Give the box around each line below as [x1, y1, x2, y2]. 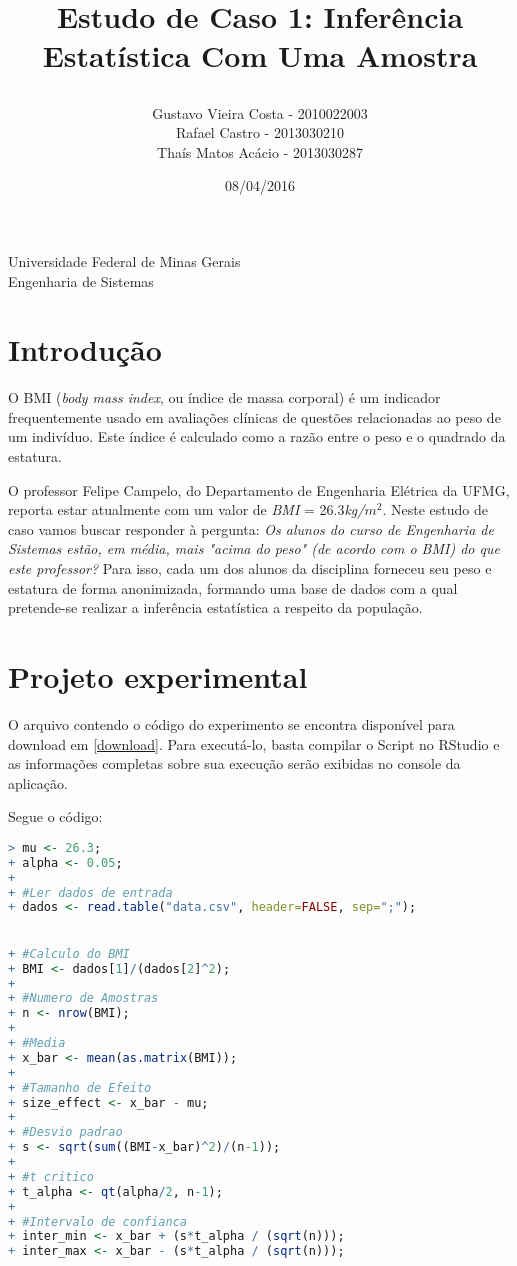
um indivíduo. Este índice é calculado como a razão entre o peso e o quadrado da [8, 426, 506, 447]
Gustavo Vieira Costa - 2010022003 [152, 102, 368, 123]
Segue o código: [8, 806, 103, 827]
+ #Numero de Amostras [8, 991, 159, 1006]
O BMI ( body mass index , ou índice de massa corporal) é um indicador [8, 387, 441, 408]
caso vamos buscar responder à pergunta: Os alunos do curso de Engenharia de [8, 518, 494, 539]
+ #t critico [8, 1169, 94, 1184]
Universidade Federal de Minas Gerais [8, 250, 241, 271]
